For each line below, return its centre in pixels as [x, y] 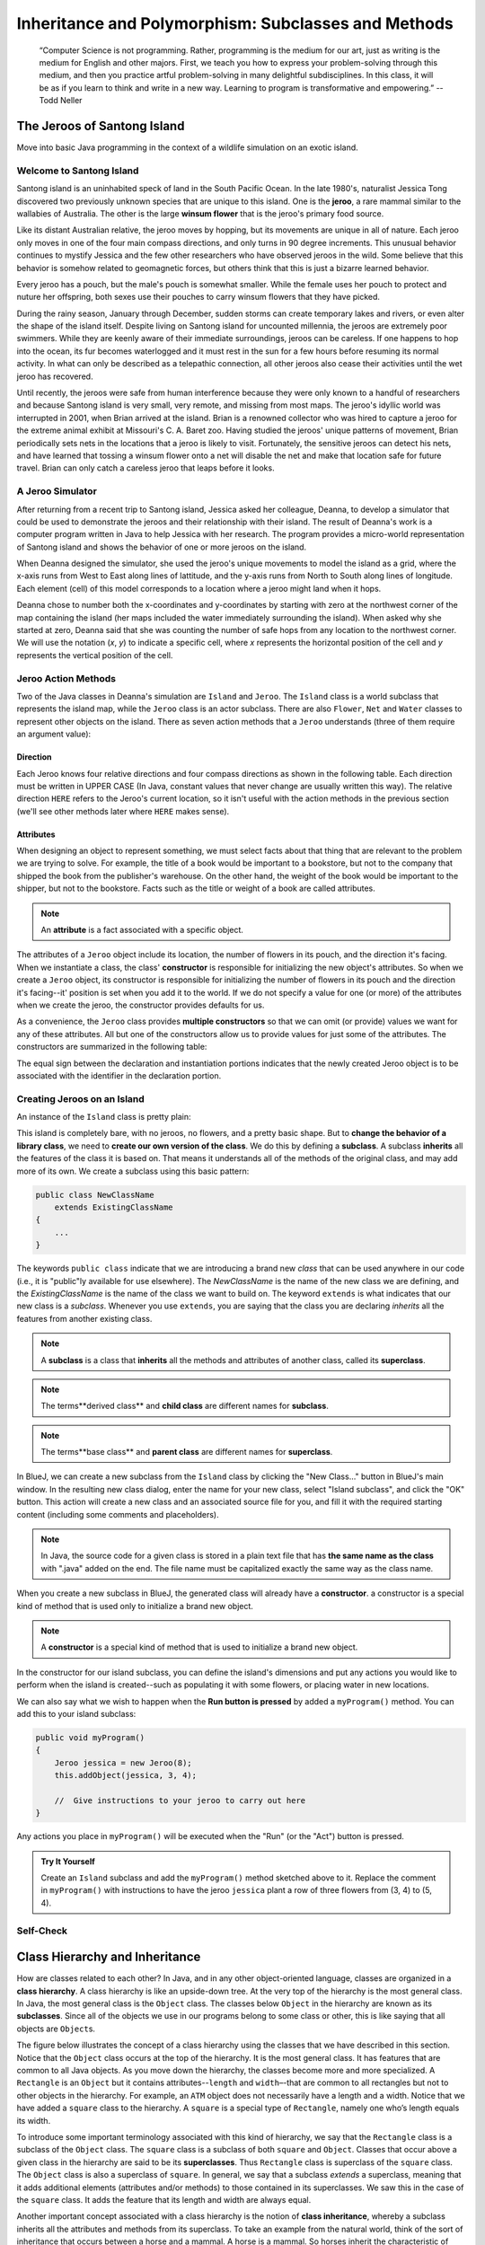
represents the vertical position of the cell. [95, 655]
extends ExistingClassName [114, 1207]
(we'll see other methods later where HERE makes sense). [123, 811]
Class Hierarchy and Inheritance [109, 1957]
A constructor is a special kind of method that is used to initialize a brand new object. [199, 1647]
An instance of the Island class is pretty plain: [104, 1117]
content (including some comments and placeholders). [118, 1514]
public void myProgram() [90, 1737]
